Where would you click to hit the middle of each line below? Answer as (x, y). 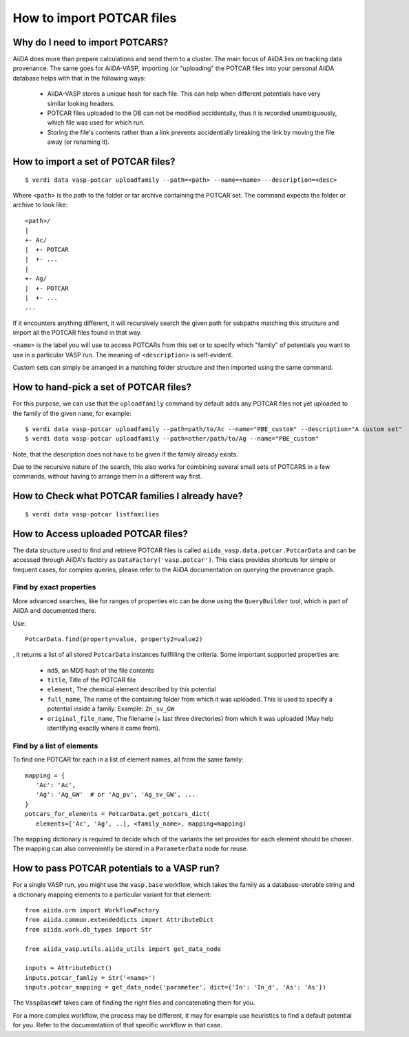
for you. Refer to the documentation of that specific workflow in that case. (118, 1025)
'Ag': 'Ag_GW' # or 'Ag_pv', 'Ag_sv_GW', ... (116, 795)
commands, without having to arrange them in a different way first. (107, 476)
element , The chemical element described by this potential (132, 689)
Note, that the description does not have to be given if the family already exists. (125, 454)
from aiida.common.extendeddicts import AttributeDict (119, 920)
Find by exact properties (54, 587)
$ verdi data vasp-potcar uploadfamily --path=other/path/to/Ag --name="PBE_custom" (172, 439)
